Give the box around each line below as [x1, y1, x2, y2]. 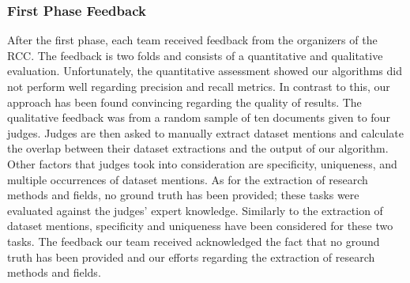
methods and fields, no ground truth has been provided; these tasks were [7, 187, 359, 203]
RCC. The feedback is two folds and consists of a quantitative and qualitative [7, 47, 383, 63]
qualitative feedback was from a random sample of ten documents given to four [7, 109, 390, 126]
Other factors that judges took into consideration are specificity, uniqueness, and [7, 155, 397, 172]
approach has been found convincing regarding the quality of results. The [7, 93, 362, 110]
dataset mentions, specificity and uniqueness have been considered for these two [7, 217, 393, 234]
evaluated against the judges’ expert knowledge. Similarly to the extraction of [7, 202, 383, 218]
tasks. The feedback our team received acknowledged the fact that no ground [7, 232, 380, 249]
